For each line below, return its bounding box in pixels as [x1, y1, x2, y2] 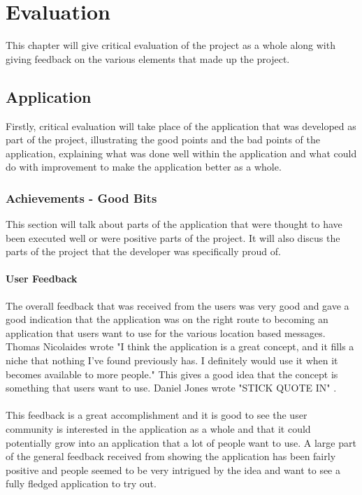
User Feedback [6, 271, 78, 286]
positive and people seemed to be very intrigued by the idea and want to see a [6, 462, 340, 477]
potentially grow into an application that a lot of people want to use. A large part [6, 435, 356, 450]
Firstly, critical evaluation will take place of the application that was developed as [6, 118, 356, 133]
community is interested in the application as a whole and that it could [6, 422, 311, 436]
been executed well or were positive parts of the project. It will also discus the [6, 230, 340, 245]
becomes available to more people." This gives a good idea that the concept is [6, 366, 338, 381]
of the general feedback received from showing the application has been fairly [6, 449, 336, 464]
